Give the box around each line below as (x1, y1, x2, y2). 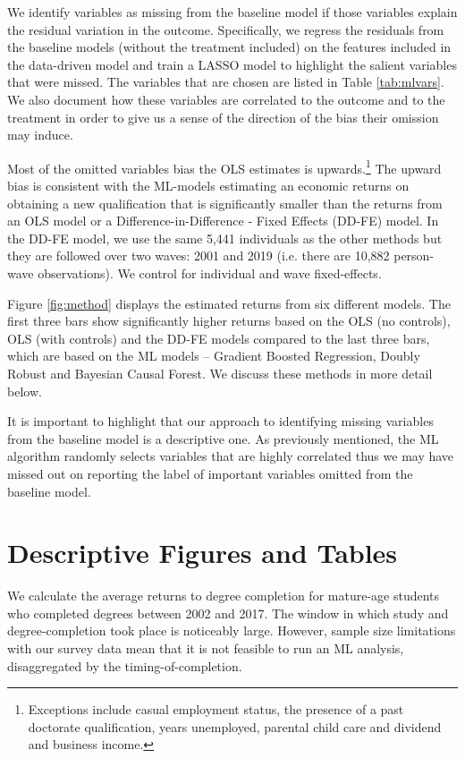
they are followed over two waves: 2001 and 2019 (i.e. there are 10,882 (7, 246, 390, 265)
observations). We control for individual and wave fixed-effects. (38, 263, 382, 282)
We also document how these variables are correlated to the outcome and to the (7, 89, 445, 108)
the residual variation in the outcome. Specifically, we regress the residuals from (7, 20, 444, 38)
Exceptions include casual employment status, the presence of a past (28, 700, 404, 719)
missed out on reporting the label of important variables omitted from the (7, 464, 413, 482)
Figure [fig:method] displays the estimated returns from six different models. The (7, 294, 451, 312)
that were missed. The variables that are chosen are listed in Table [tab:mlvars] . (7, 72, 444, 91)
